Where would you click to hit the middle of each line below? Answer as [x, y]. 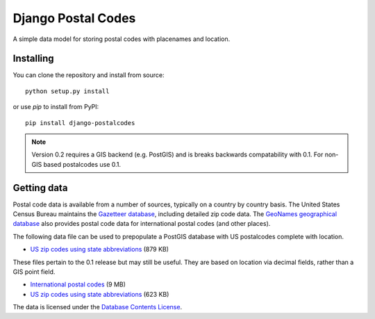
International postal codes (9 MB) [78, 284]
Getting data [40, 188]
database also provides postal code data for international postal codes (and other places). [142, 224]
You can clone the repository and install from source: [89, 75]
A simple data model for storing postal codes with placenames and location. [122, 39]
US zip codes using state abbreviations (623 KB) [100, 294]
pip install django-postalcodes [80, 123]
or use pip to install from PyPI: [56, 107]
